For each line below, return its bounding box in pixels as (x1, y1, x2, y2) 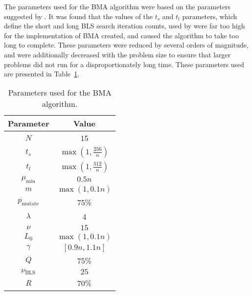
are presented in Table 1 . (4, 69, 80, 79)
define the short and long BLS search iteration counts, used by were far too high (4, 21, 245, 31)
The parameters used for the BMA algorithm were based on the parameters (4, 1, 231, 11)
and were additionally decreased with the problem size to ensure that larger (4, 49, 231, 59)
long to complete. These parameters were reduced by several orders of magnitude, (4, 40, 249, 50)
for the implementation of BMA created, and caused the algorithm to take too (4, 30, 239, 40)
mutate (22, 201, 39, 207)
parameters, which (182, 11, 237, 21)
